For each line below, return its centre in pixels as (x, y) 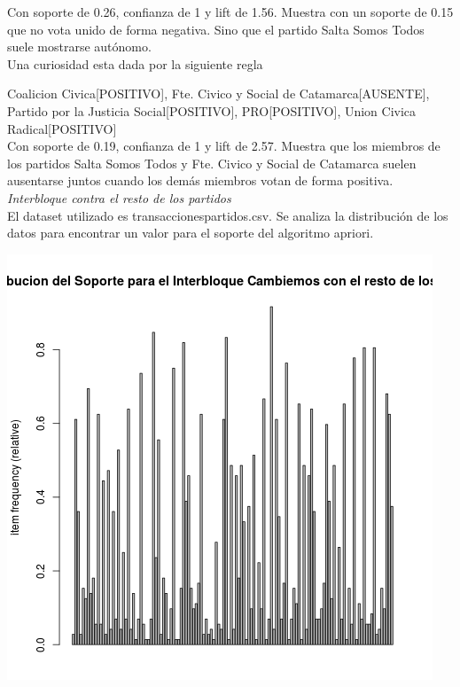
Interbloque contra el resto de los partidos (119, 197)
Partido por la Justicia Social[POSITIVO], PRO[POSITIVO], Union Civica (212, 110)
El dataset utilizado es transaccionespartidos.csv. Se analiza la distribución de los (228, 215)
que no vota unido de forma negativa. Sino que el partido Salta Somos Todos (216, 29)
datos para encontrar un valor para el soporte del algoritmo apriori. (191, 233)
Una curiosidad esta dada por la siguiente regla (135, 63)
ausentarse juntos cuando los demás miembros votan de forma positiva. (200, 180)
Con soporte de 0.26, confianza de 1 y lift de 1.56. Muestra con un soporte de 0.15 (230, 12)
